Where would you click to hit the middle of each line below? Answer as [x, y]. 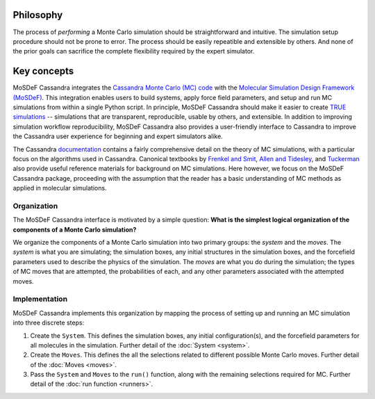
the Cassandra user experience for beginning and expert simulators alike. [118, 136]
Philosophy [38, 15]
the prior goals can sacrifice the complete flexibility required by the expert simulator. [134, 51]
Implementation [40, 299]
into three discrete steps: [49, 323]
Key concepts [43, 71]
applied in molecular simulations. [60, 188]
